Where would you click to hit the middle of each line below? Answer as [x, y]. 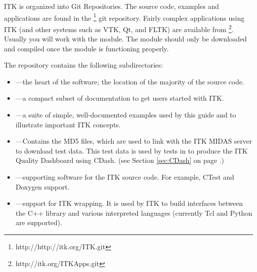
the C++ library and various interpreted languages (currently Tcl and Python [134, 213]
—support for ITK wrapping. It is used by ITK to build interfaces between [129, 203]
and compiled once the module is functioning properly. [86, 48]
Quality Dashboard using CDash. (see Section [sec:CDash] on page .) [120, 160]
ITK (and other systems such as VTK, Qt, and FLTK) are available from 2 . [119, 28]
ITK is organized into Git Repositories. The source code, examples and [112, 6]
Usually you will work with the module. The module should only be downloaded [126, 39]
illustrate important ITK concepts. [68, 124]
